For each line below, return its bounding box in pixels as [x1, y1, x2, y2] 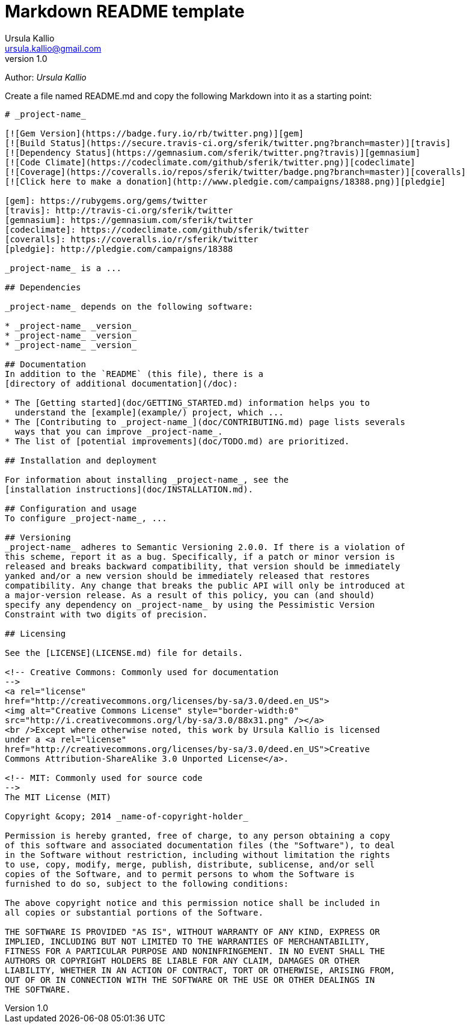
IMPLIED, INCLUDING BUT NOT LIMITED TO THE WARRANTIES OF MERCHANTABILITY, [5, 936, 370, 946]
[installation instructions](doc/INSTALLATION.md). [5, 484, 254, 494]
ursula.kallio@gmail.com [5, 43, 102, 54]
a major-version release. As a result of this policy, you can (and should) [5, 590, 375, 600]
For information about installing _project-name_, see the [5, 474, 289, 485]
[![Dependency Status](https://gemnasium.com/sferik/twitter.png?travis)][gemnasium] [5, 147, 421, 158]
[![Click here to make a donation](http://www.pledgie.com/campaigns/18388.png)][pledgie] [5, 176, 446, 186]
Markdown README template [5, 1, 245, 22]
